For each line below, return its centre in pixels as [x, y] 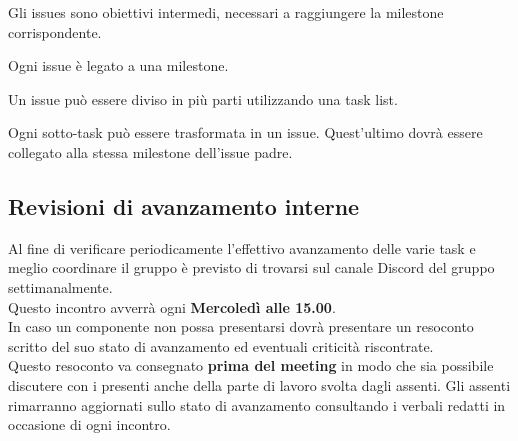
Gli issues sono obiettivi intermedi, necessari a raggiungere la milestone [226, 12]
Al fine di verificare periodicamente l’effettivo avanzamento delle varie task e [242, 247]
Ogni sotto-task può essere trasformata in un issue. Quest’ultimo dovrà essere [245, 132]
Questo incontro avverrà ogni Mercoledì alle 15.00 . [172, 306]
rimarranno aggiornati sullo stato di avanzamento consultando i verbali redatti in [257, 404]
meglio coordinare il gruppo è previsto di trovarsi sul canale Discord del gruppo [251, 267]
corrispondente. [55, 31]
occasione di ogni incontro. [89, 424]
